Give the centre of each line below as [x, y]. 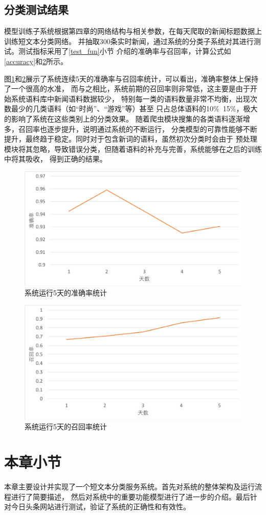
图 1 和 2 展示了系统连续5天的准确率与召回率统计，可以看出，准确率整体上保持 [131, 78]
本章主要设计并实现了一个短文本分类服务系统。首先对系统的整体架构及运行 [129, 486]
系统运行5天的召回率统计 [66, 427]
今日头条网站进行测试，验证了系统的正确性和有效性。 [101, 507]
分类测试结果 [36, 9]
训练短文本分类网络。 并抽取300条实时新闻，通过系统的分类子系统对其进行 [129, 41]
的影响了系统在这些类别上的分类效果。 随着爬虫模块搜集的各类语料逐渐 [124, 118]
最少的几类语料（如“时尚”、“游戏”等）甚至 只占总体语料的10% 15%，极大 [134, 108]
